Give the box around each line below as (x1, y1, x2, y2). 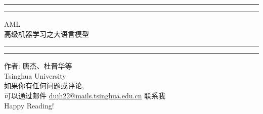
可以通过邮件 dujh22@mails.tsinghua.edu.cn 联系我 (4, 90, 166, 100)
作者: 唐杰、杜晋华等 (4, 61, 72, 71)
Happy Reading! (4, 100, 54, 110)
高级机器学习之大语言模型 (4, 28, 89, 39)
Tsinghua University (4, 70, 66, 81)
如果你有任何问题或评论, (4, 80, 84, 91)
